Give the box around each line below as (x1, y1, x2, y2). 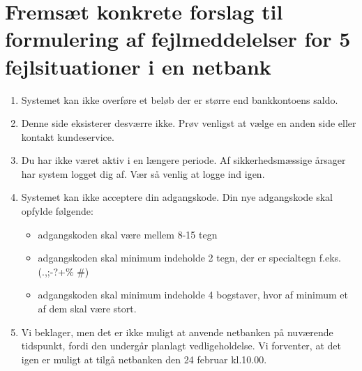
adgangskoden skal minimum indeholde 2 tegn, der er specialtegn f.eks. (38, 250, 341, 265)
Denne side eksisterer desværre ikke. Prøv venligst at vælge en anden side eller (21, 116, 356, 130)
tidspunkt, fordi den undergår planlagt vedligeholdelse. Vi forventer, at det (21, 338, 341, 353)
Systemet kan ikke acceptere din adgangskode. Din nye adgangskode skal (21, 190, 333, 204)
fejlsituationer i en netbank (5, 52, 271, 80)
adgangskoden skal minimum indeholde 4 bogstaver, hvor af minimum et (38, 287, 349, 302)
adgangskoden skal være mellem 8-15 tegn (38, 227, 218, 241)
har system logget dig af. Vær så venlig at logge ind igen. (21, 166, 265, 181)
